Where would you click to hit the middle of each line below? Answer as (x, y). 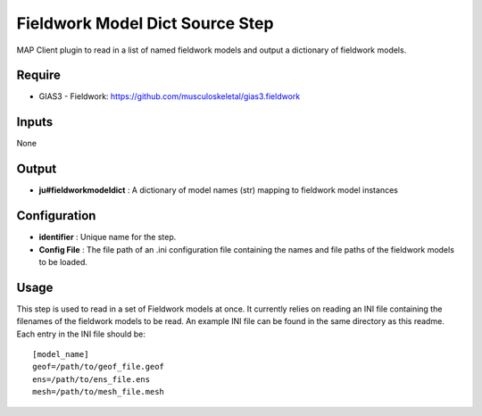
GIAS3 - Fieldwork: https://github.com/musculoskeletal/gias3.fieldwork (170, 96)
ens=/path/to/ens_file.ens (91, 379)
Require (39, 75)
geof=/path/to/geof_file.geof (99, 367)
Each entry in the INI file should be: (81, 334)
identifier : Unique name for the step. (108, 237)
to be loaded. (63, 262)
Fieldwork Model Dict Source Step (145, 23)
